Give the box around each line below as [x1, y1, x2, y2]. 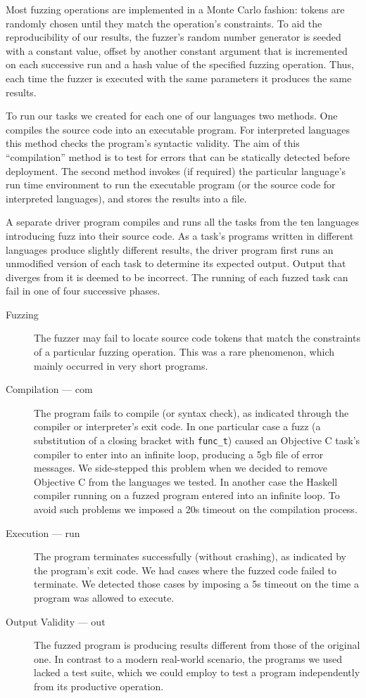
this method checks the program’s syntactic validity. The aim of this [6, 136, 300, 150]
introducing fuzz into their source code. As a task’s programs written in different [6, 228, 354, 243]
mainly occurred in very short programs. [34, 358, 208, 373]
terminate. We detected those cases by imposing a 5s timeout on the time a [34, 576, 359, 591]
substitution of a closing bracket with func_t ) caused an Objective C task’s [34, 433, 360, 448]
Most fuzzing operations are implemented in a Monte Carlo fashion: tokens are [6, 2, 345, 16]
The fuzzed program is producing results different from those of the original [34, 638, 360, 652]
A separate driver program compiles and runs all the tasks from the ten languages [6, 214, 359, 229]
